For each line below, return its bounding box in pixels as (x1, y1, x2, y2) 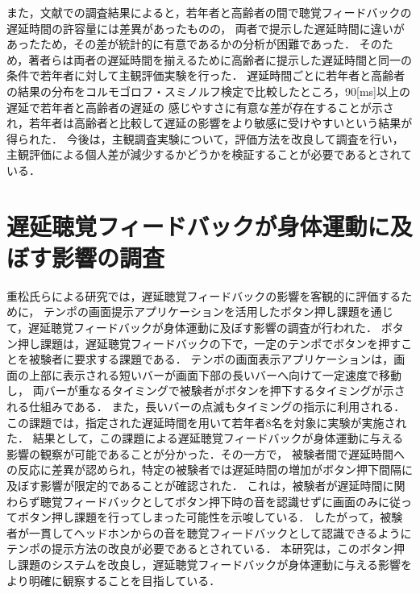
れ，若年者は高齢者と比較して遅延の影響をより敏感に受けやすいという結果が (6, 114, 413, 131)
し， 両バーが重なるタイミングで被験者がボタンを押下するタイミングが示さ (6, 382, 405, 399)
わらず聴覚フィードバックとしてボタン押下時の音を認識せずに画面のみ (6, 492, 379, 509)
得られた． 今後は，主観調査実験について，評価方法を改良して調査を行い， (6, 130, 404, 147)
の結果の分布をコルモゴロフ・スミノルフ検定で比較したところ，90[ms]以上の (6, 82, 410, 99)
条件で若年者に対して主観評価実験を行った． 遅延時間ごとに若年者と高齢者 (6, 67, 405, 84)
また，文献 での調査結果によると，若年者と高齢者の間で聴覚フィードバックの (6, 4, 412, 20)
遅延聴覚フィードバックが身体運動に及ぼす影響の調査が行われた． (28, 319, 378, 336)
